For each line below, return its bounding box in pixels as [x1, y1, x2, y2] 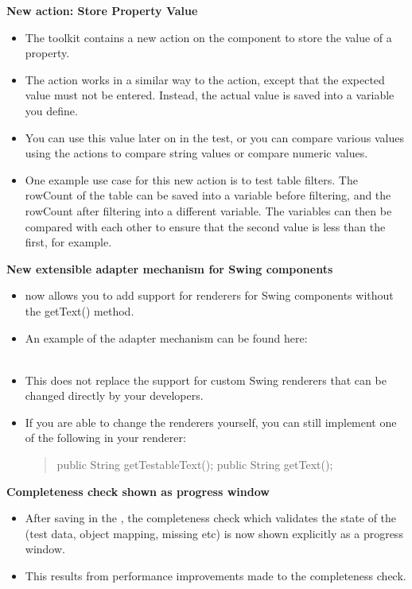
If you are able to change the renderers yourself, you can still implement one [25, 413, 397, 430]
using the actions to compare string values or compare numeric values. [25, 145, 368, 161]
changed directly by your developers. [25, 387, 204, 404]
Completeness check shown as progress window [6, 482, 270, 499]
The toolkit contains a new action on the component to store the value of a [25, 29, 392, 45]
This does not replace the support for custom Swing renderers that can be [25, 371, 387, 388]
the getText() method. [25, 302, 134, 319]
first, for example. [25, 234, 112, 250]
